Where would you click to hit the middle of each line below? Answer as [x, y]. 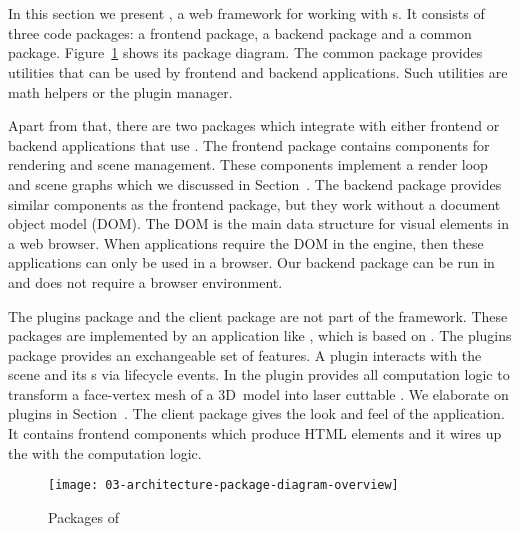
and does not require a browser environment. [145, 281]
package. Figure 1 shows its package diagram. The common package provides [245, 52]
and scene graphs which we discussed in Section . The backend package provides [255, 183]
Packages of [84, 516]
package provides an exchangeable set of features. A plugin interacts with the [245, 354]
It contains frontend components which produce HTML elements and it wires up [255, 433]
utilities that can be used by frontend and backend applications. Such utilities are [258, 71]
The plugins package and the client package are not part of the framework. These [258, 315]
